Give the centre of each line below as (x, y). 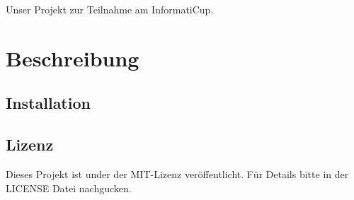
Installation (48, 103)
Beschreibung (73, 58)
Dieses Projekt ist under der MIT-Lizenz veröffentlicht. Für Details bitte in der (177, 173)
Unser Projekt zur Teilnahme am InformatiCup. (110, 9)
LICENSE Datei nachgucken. (69, 188)
